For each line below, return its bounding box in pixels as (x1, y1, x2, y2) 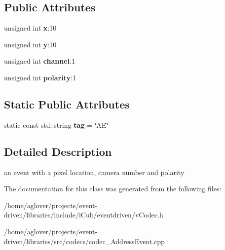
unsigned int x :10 (4, 23, 57, 33)
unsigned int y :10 (4, 39, 57, 49)
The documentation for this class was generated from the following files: (4, 183, 222, 194)
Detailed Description (4, 143, 112, 159)
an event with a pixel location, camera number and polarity (4, 167, 185, 177)
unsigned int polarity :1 (4, 72, 76, 82)
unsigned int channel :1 (4, 56, 75, 66)
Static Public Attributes (4, 96, 130, 111)
